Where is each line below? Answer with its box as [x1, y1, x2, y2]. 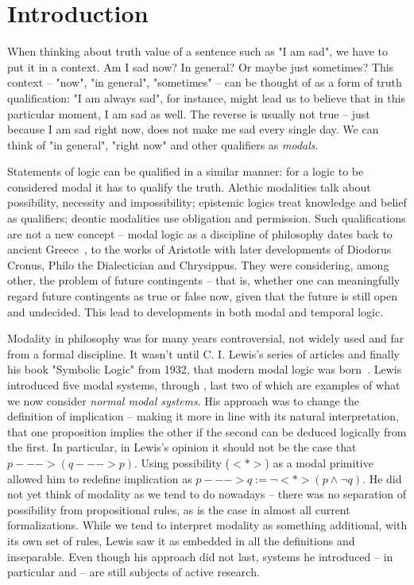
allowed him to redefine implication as [7, 470, 192, 486]
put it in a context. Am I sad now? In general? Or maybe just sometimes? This [7, 58, 394, 75]
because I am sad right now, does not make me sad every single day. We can [7, 121, 379, 138]
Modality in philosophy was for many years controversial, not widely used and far [7, 330, 404, 347]
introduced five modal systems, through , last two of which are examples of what [7, 377, 400, 393]
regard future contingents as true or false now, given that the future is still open [7, 288, 398, 304]
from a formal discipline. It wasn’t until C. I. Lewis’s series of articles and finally [7, 345, 400, 362]
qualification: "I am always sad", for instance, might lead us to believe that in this [7, 89, 405, 106]
